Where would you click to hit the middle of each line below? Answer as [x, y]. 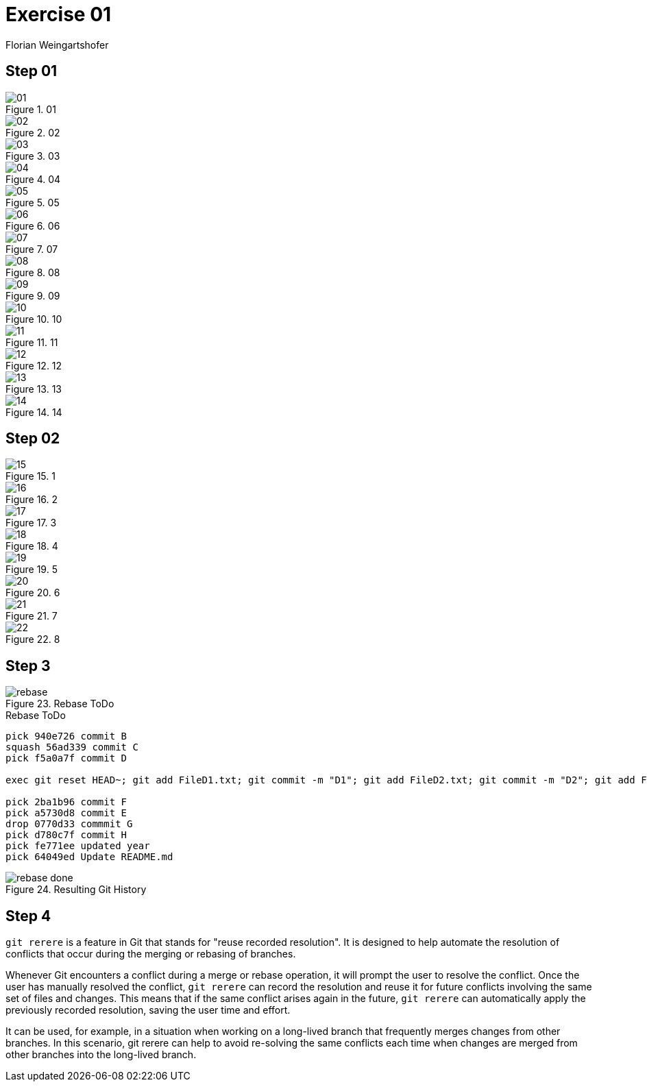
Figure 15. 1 [30, 476]
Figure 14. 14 [34, 412]
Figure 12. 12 [34, 365]
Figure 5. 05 [33, 202]
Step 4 [28, 916]
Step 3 [28, 665]
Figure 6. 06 [33, 225]
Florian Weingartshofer [57, 45]
